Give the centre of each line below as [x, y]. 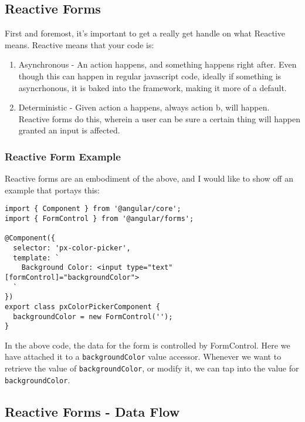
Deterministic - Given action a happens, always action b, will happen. [144, 107]
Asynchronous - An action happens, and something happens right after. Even [157, 64]
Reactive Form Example [63, 156]
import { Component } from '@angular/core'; [93, 209]
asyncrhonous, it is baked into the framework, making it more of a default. [152, 87]
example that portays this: [52, 190]
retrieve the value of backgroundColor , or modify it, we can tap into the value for [152, 368]
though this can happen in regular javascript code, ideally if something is [150, 76]
